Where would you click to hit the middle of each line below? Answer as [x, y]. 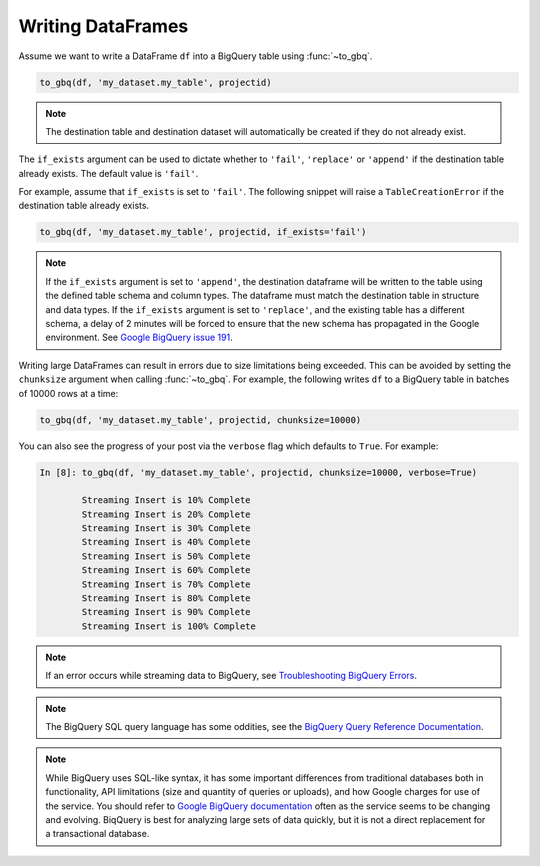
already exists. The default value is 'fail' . [108, 173]
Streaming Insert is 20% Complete [166, 514]
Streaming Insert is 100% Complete [169, 626]
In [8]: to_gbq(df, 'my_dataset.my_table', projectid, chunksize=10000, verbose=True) [258, 472]
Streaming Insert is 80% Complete [166, 598]
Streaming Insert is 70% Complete [166, 584]
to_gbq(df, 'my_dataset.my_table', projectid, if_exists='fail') [203, 232]
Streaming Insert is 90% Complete [166, 612]
